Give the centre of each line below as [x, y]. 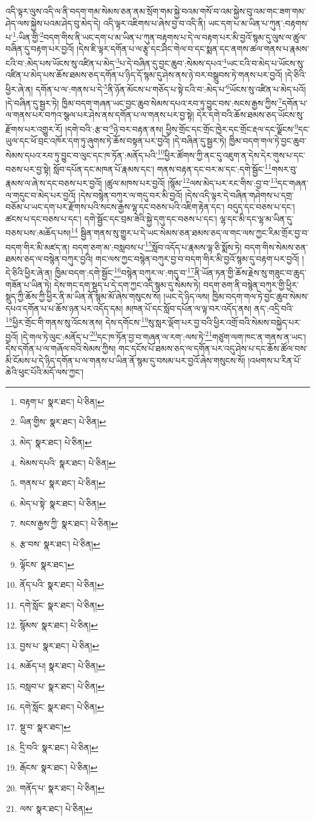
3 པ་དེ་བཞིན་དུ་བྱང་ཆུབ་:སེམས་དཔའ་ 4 [171, 62]
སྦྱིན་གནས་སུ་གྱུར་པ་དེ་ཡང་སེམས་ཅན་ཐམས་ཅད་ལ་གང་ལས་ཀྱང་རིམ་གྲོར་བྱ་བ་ [195, 232]
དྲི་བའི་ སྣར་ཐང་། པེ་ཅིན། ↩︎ [59, 747]
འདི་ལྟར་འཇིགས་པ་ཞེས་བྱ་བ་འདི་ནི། [154, 23]
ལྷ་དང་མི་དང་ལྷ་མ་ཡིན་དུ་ [257, 218]
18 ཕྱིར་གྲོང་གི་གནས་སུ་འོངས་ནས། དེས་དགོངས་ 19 [77, 321]
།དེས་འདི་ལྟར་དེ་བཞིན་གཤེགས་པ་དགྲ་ [239, 195]
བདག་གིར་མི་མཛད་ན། [38, 247]
